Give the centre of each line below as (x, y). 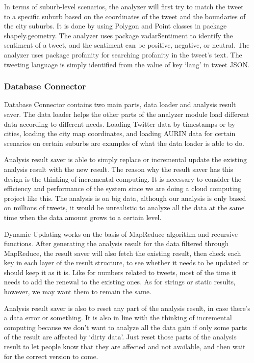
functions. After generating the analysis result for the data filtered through (116, 243)
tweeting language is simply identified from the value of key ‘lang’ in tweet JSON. (127, 64)
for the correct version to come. (51, 356)
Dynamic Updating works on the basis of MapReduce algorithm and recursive (121, 234)
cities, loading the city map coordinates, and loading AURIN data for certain (120, 133)
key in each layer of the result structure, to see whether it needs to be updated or (127, 263)
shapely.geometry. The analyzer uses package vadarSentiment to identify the (119, 35)
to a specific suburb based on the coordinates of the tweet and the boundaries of (125, 16)
